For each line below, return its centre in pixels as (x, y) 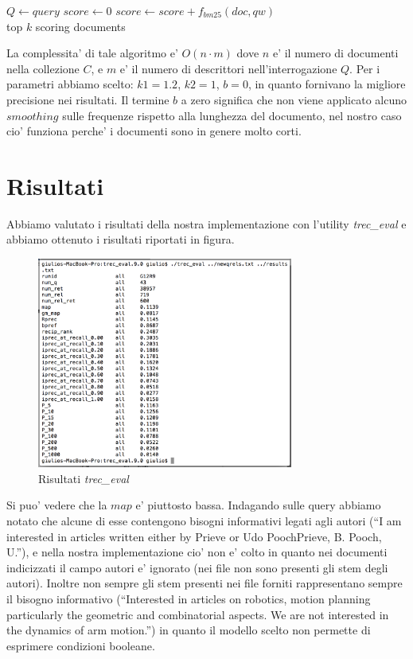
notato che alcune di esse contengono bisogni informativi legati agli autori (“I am (204, 520)
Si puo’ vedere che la (57, 505)
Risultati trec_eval (84, 478)
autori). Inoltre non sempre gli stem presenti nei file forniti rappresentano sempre (205, 583)
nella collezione (43, 68)
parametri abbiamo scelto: (70, 84)
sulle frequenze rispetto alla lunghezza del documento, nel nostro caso (232, 115)
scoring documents (80, 26)
